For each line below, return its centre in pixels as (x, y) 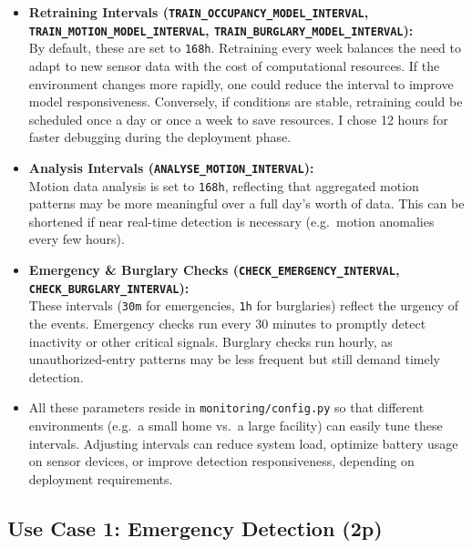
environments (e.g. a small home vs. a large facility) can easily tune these (236, 426)
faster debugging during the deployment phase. (160, 137)
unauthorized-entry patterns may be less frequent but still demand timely (235, 359)
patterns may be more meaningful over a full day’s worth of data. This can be (246, 203)
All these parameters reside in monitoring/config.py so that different (226, 407)
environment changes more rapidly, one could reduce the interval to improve (241, 83)
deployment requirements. (101, 478)
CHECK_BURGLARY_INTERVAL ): (109, 287)
